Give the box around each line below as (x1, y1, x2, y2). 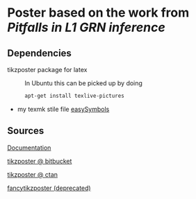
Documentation (7, 144, 51, 152)
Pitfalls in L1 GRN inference (7, 19, 165, 35)
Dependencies (7, 47, 72, 59)
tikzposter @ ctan (7, 170, 58, 178)
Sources (7, 125, 44, 137)
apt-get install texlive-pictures (24, 92, 125, 99)
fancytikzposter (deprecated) (7, 184, 92, 192)
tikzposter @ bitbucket (7, 157, 72, 165)
